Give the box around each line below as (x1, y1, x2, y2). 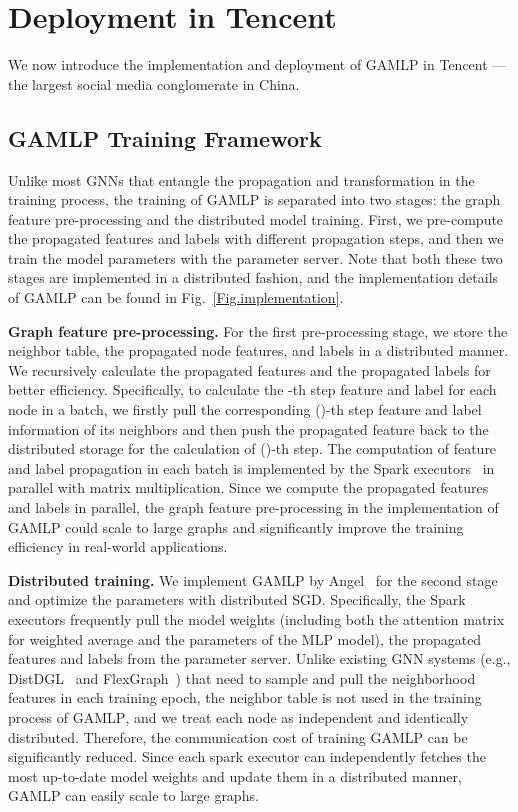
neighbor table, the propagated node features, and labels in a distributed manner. (8, 340, 509, 361)
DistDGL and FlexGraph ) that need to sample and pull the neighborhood (8, 667, 476, 688)
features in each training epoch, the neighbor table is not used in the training (8, 687, 482, 708)
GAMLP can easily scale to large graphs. (8, 785, 259, 806)
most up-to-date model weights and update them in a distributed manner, (8, 765, 462, 786)
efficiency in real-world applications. (8, 536, 228, 557)
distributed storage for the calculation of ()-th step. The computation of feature (8, 438, 497, 459)
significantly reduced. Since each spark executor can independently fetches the (8, 746, 486, 767)
